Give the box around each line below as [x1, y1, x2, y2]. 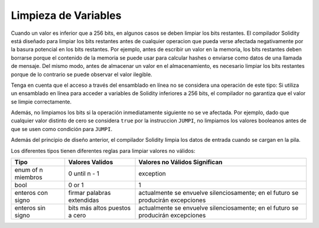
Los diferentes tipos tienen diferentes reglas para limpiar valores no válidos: [11, 147, 196, 154]
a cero [68, 211, 86, 220]
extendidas [68, 196, 99, 204]
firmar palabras [68, 189, 111, 197]
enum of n [14, 166, 43, 174]
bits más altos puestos [68, 204, 131, 212]
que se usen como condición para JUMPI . [11, 125, 112, 132]
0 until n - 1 [68, 170, 100, 178]
